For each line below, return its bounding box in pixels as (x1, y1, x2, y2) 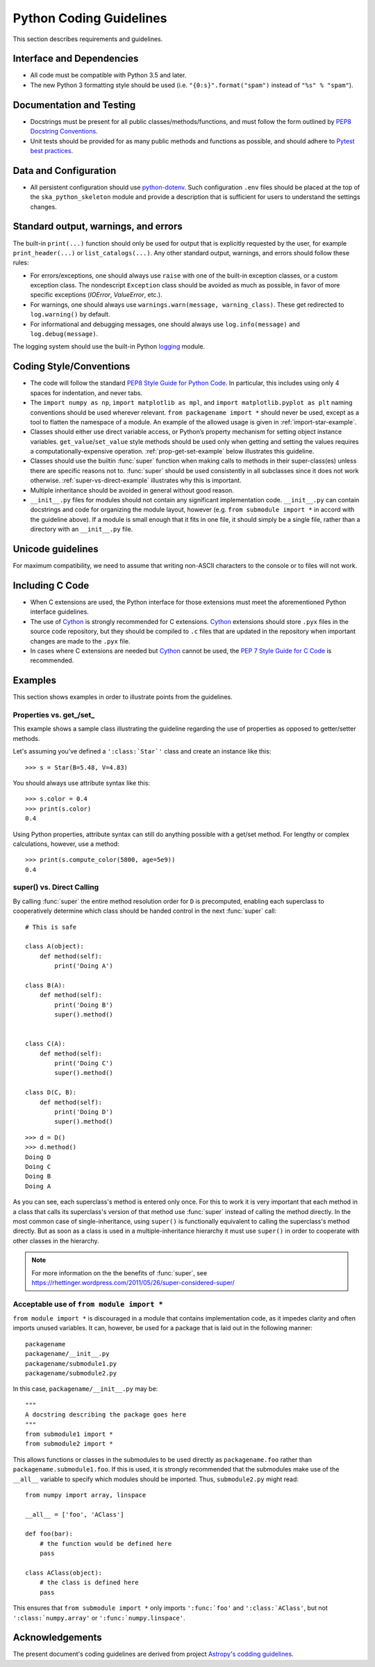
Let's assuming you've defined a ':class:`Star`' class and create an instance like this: (12, 747, 272, 756)
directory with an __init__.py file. (30, 525, 133, 534)
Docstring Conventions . (30, 127, 98, 136)
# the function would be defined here (39, 1540, 172, 1547)
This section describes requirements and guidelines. (12, 35, 163, 43)
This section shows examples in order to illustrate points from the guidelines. (12, 693, 233, 701)
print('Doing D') (54, 1108, 114, 1116)
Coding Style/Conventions (12, 360, 131, 372)
